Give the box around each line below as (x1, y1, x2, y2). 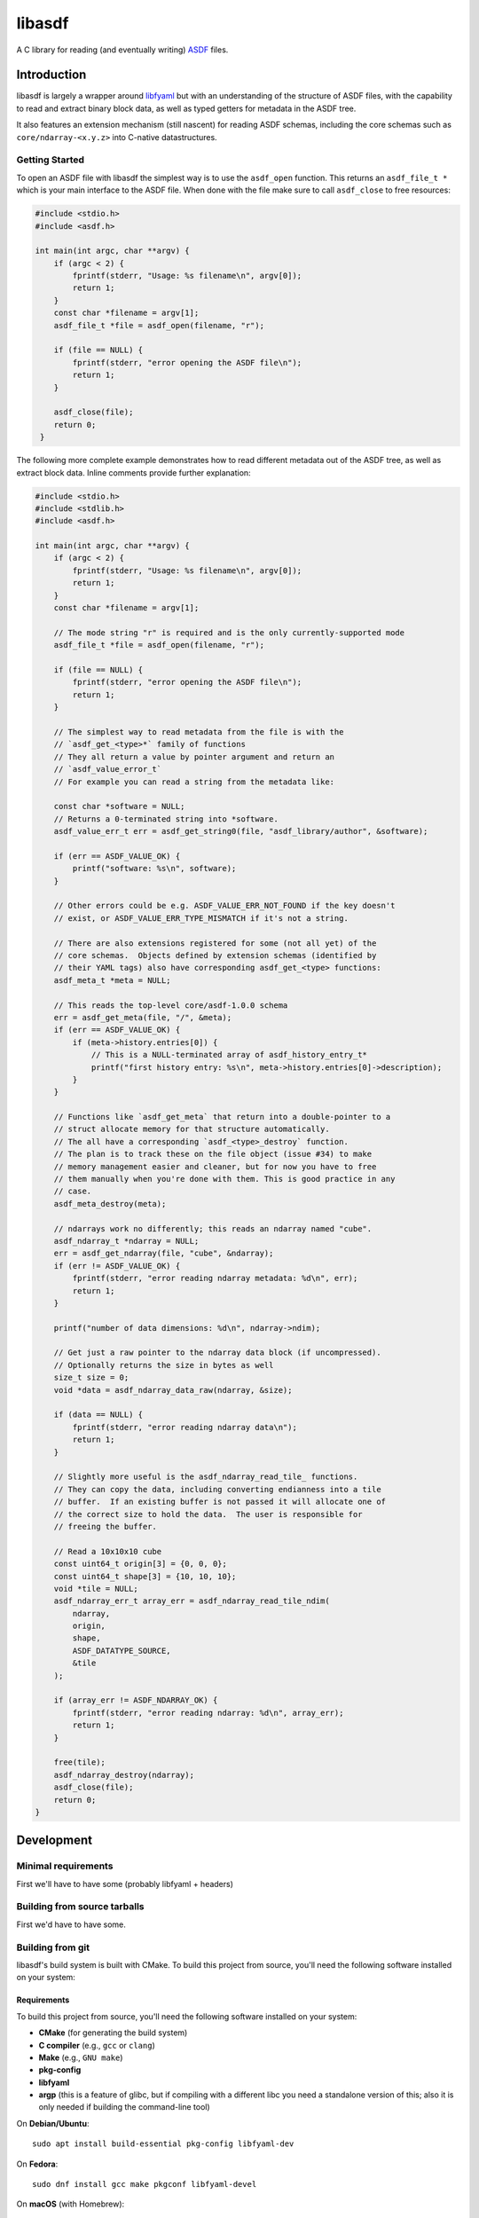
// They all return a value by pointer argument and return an (53, 751, 335, 762)
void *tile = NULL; (53, 1584, 139, 1593)
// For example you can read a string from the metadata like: (53, 776, 335, 787)
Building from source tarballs (16, 1900, 145, 1913)
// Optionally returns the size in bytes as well (53, 1360, 274, 1370)
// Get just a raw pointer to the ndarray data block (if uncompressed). (53, 1348, 381, 1357)
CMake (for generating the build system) (38, 2027, 188, 2038)
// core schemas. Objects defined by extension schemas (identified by (53, 950, 377, 960)
